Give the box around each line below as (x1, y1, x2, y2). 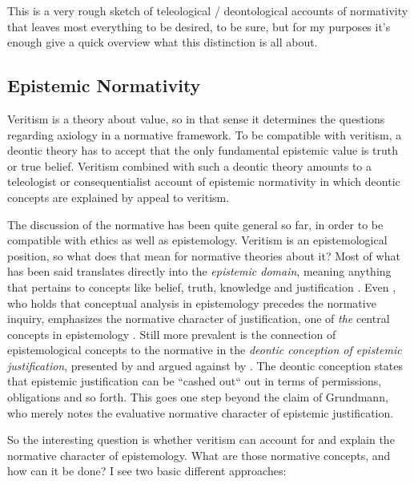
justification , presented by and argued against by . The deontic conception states (7, 357, 403, 373)
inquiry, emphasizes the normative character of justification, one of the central (7, 310, 390, 327)
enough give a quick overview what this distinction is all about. (7, 34, 318, 50)
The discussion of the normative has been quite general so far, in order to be (7, 216, 384, 232)
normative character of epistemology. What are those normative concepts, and (7, 446, 391, 463)
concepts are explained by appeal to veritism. (7, 188, 230, 205)
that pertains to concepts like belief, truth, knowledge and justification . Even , (7, 278, 396, 295)
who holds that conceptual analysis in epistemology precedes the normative (7, 294, 376, 311)
